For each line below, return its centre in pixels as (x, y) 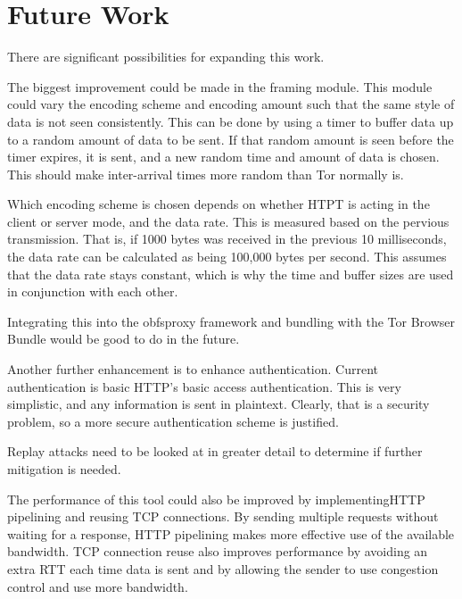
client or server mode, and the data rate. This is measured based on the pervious (228, 221)
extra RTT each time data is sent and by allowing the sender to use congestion (223, 568)
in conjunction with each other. (93, 291)
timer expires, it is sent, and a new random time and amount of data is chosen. (223, 157)
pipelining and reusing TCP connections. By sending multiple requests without (223, 516)
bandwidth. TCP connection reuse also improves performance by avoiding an (218, 551)
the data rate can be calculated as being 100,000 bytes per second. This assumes (227, 257)
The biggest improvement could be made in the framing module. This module (220, 86)
